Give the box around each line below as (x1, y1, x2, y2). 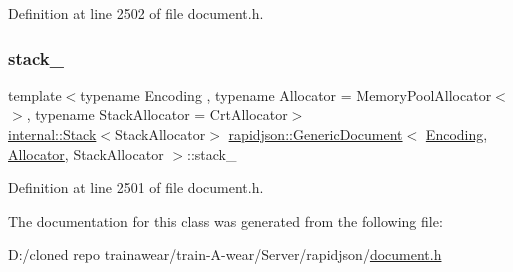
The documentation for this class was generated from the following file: (8, 210, 443, 231)
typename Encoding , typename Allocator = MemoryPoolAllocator (80, 84, 492, 105)
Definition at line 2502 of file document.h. (8, 3, 264, 23)
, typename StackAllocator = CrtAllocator (26, 104, 288, 125)
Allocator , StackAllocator (8, 143, 164, 164)
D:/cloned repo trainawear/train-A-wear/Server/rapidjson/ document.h (8, 244, 442, 265)
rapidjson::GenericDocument (228, 124, 403, 144)
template (8, 84, 62, 105)
